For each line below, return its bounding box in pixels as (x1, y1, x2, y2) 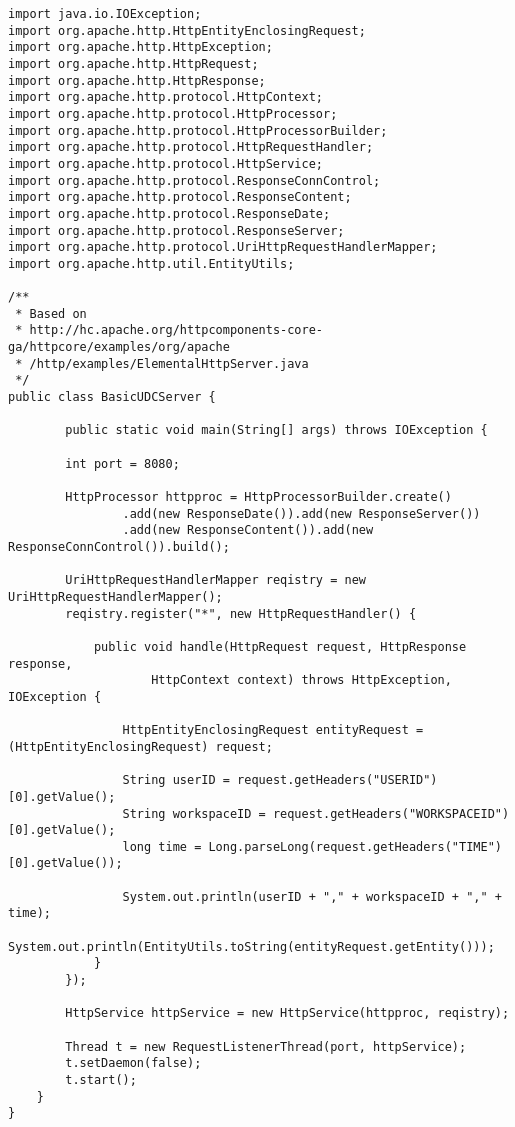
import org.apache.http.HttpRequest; (8, 56, 259, 71)
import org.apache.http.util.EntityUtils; (8, 256, 295, 271)
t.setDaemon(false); (65, 1056, 202, 1071)
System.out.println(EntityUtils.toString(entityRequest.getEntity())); (8, 939, 495, 954)
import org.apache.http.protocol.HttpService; (8, 156, 323, 171)
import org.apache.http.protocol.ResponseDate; (8, 206, 331, 221)
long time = (122, 839, 202, 854)
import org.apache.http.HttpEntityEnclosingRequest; (8, 23, 366, 38)
